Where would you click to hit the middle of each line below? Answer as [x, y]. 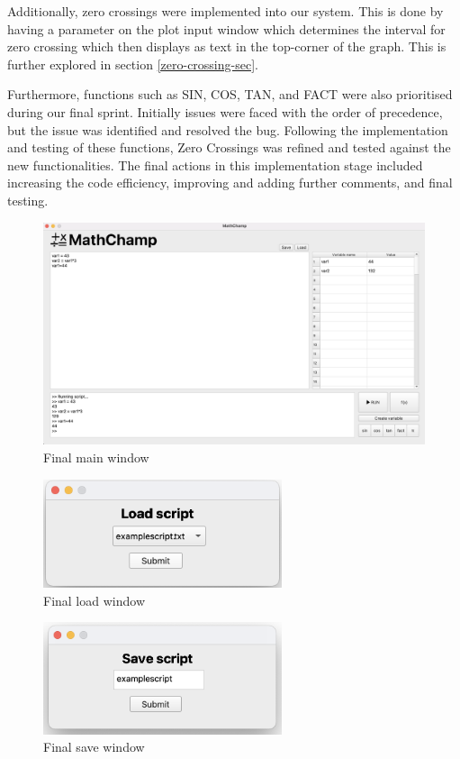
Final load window [94, 600]
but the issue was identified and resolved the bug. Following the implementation [228, 129]
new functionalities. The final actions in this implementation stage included [215, 165]
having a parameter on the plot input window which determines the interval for [226, 28]
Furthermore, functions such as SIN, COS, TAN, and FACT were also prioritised [230, 94]
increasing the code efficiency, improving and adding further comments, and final [230, 183]
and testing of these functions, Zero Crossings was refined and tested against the [229, 147]
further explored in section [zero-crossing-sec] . [133, 64]
